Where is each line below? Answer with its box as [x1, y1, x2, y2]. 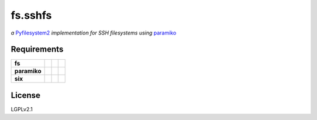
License [11, 90, 41, 100]
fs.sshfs [11, 9, 52, 22]
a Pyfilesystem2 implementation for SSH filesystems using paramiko [11, 29, 177, 36]
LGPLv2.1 [11, 105, 33, 112]
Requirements [11, 44, 64, 54]
